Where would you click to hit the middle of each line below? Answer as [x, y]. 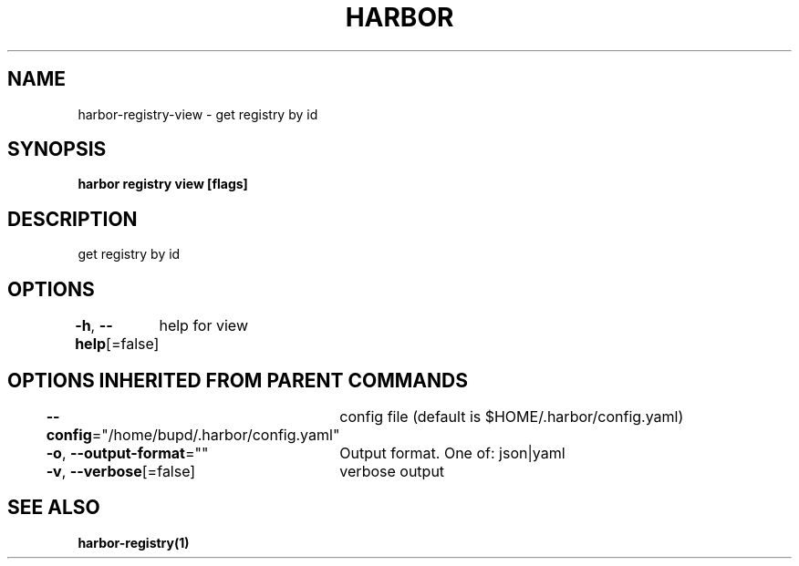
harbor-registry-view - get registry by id [198, 114]
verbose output [392, 471]
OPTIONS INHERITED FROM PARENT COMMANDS [238, 380]
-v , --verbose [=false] [121, 471]
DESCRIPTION [73, 219]
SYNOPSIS [57, 149]
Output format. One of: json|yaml [452, 453]
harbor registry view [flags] [163, 184]
